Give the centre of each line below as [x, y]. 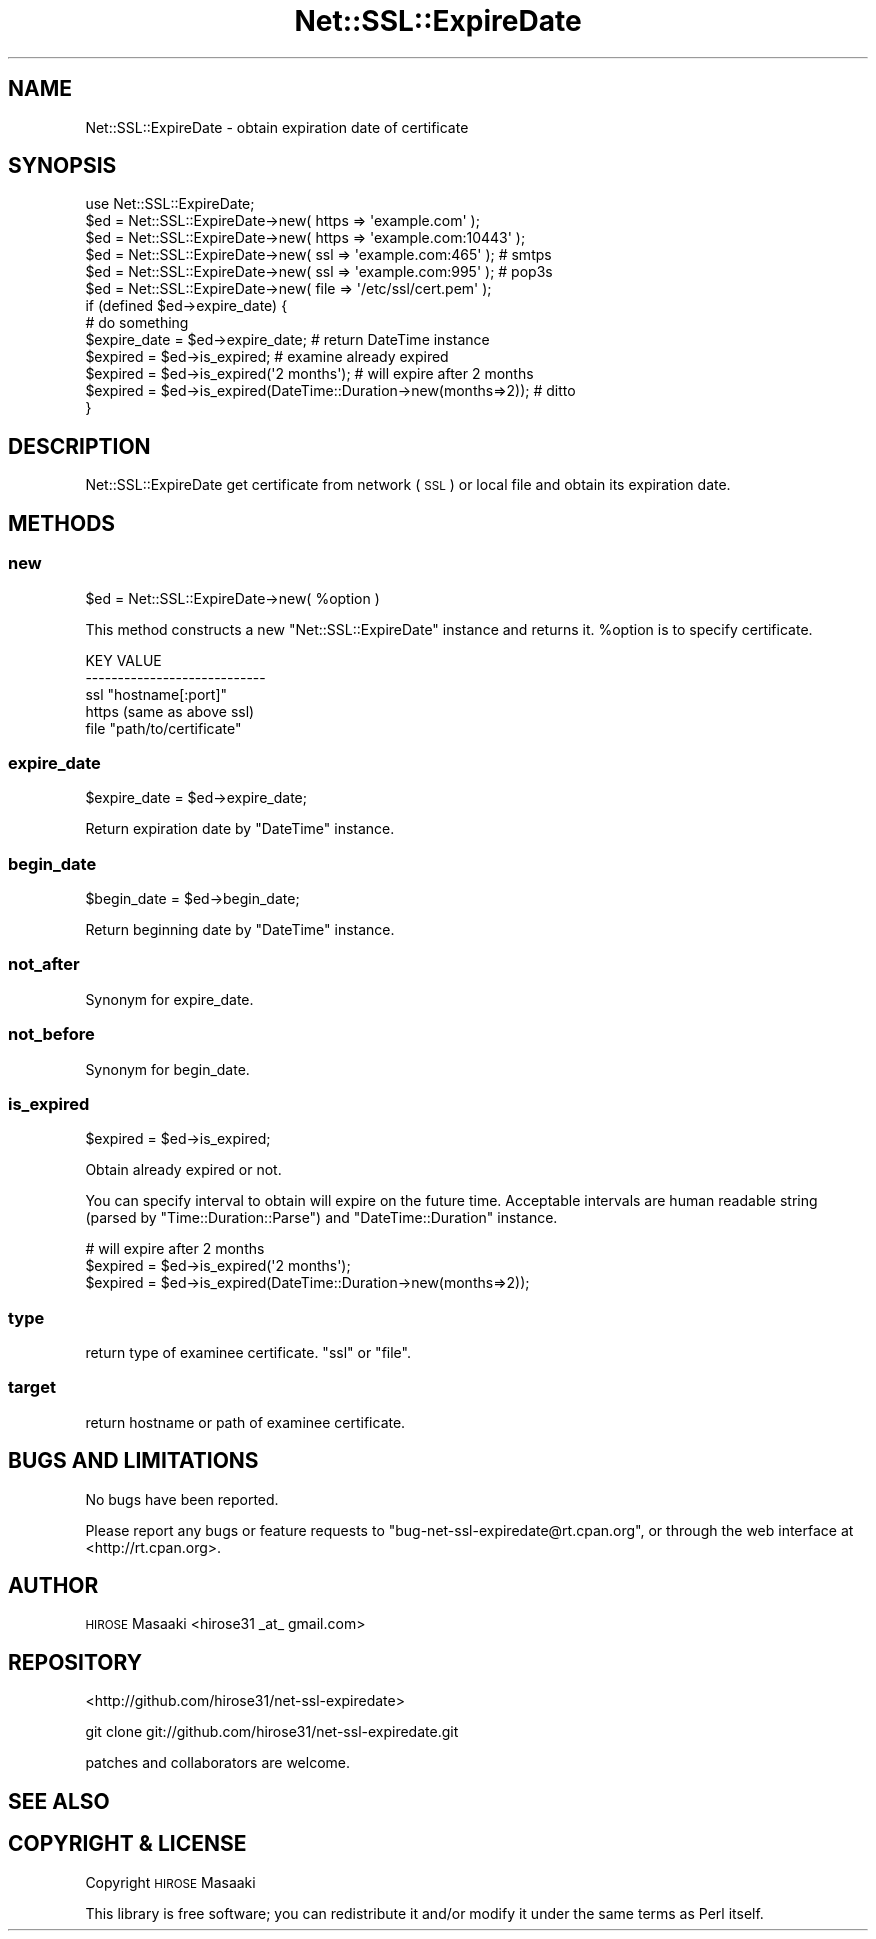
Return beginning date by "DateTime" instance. [240, 929]
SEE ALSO [59, 1801]
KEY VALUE [123, 660]
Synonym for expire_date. [169, 999]
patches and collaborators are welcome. [217, 1763]
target [32, 1387]
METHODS [62, 523]
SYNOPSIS [62, 166]
